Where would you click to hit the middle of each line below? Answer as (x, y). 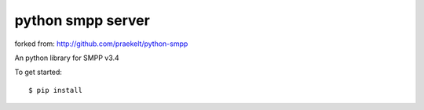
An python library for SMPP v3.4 (67, 58)
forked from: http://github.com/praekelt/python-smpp (101, 44)
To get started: (38, 72)
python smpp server (82, 20)
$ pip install (55, 90)
